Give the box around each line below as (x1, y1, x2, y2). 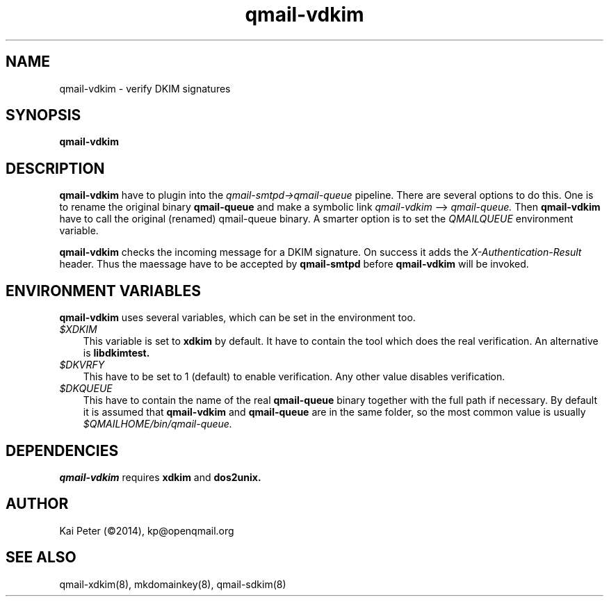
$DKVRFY (59, 359, 105, 371)
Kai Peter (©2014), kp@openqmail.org (59, 524, 234, 537)
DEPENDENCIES (6, 441, 119, 459)
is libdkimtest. (83, 347, 150, 359)
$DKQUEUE (59, 382, 113, 395)
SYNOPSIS (6, 106, 81, 124)
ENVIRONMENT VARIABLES (6, 282, 201, 300)
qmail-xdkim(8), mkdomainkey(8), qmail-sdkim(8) (59, 578, 286, 590)
